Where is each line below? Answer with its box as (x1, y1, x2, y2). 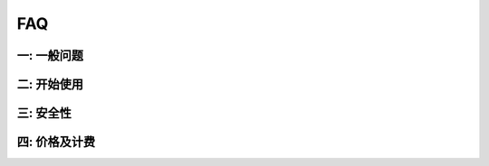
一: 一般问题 (16, 48, 83, 63)
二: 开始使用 (16, 77, 83, 92)
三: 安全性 (16, 106, 72, 121)
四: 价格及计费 (16, 134, 95, 150)
